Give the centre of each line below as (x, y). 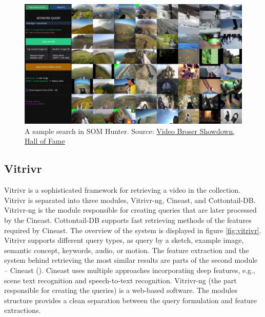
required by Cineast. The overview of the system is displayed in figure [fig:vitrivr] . (133, 230)
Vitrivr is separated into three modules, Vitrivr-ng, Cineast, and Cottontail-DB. (130, 200)
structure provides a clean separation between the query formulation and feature (130, 300)
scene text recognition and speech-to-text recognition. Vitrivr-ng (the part (120, 280)
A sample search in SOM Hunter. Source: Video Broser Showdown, (130, 131)
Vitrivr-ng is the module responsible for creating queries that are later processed (130, 210)
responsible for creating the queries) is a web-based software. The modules (121, 290)
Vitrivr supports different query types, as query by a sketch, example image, (124, 240)
